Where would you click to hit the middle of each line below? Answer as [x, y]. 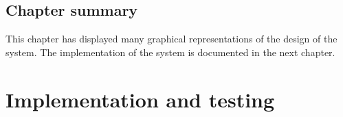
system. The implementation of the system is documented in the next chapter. [170, 52]
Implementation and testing [140, 99]
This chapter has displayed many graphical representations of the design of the [171, 39]
